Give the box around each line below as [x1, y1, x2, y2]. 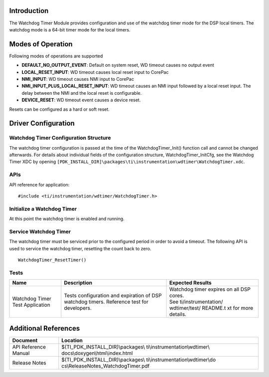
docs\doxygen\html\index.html [61, 350, 133, 357]
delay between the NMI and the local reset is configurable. [21, 90, 142, 96]
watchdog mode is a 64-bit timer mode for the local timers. [9, 26, 131, 32]
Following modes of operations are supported [9, 53, 103, 59]
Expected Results [169, 279, 212, 286]
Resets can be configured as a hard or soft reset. [9, 106, 110, 112]
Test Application [12, 302, 51, 309]
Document [12, 337, 38, 344]
